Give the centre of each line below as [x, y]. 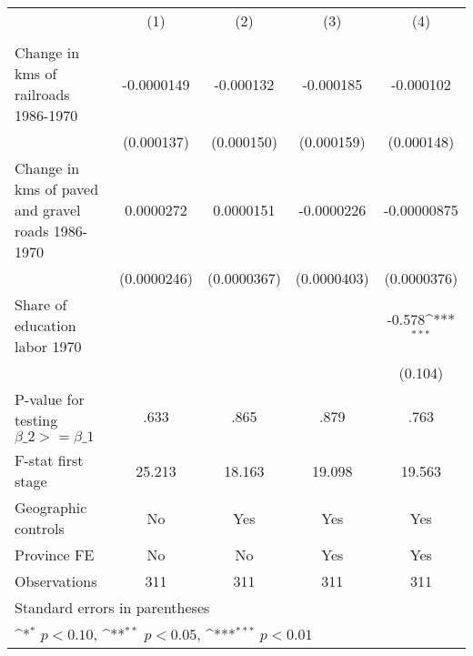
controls [40, 528]
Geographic [51, 507]
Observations [56, 581]
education [45, 325]
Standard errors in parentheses [112, 607]
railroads [42, 94]
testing [36, 420]
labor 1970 [48, 346]
